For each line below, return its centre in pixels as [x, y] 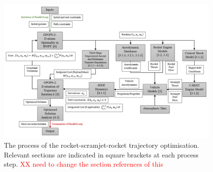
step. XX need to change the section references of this [84, 164]
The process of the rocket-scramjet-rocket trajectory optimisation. [102, 145]
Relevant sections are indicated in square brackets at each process [101, 154]
